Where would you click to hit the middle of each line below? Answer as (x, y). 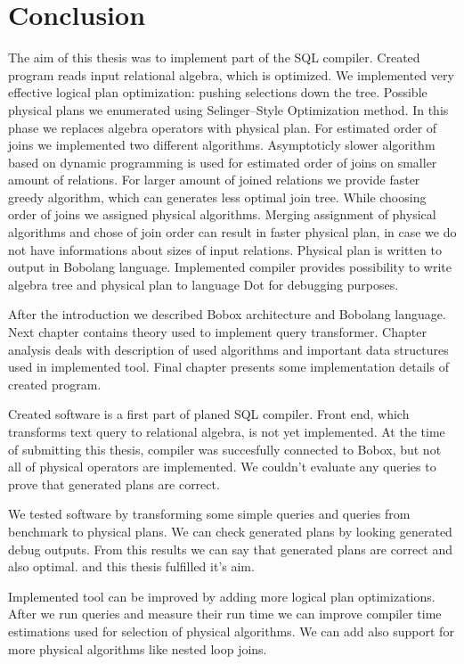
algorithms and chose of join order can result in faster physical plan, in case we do (232, 232)
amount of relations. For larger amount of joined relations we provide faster (214, 180)
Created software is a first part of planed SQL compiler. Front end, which (209, 414)
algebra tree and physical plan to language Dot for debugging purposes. (204, 284)
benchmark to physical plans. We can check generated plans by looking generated (230, 531)
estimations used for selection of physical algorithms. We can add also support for (231, 631)
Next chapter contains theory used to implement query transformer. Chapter (217, 332)
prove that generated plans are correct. (114, 484)
